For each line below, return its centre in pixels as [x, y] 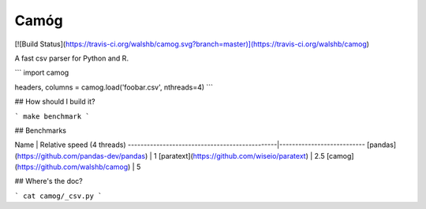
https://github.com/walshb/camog [73, 167]
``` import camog [42, 73]
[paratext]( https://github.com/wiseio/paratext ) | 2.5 [241, 156]
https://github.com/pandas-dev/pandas [81, 156]
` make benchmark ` [52, 116]
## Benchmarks [41, 130]
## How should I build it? [55, 101]
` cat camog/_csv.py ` [58, 196]
